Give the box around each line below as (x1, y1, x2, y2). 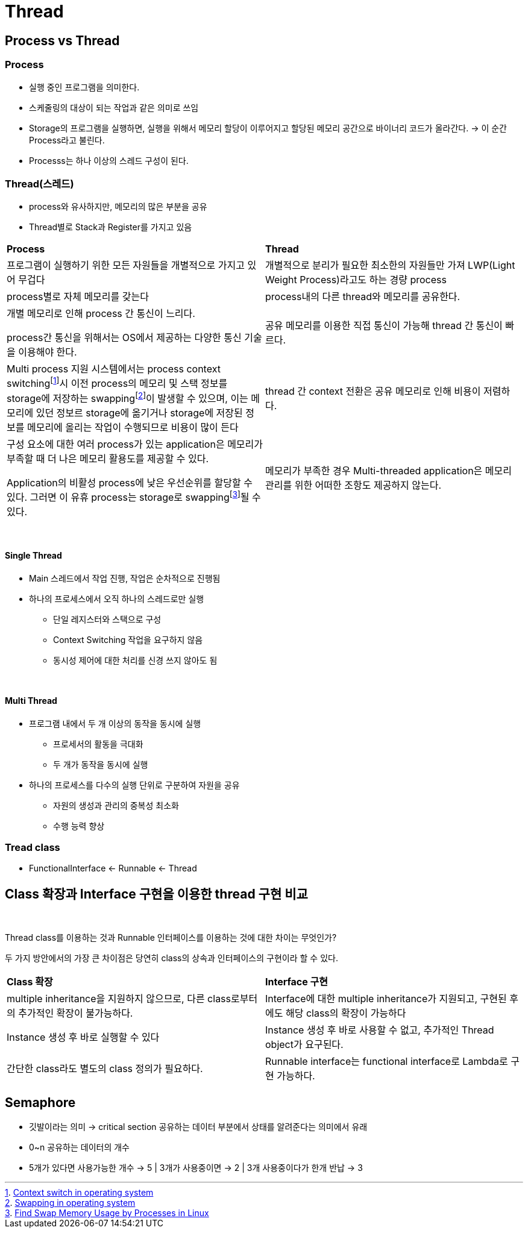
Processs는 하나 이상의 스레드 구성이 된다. (29, 155, 189, 166)
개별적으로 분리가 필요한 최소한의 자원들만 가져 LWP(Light (265, 259, 515, 272)
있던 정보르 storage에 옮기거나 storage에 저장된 (36, 406, 243, 419)
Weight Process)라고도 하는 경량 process (265, 274, 447, 286)
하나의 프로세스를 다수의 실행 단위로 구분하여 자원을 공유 (29, 779, 240, 790)
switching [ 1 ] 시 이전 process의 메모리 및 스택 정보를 (7, 375, 228, 390)
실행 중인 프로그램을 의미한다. (29, 81, 140, 92)
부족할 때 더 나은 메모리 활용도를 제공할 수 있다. (7, 452, 209, 465)
